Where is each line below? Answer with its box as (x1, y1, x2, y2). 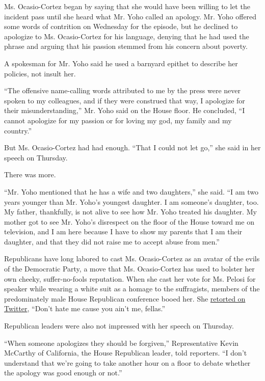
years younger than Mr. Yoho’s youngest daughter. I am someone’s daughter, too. (4, 196, 259, 207)
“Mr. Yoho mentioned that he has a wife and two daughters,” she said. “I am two (4, 186, 258, 197)
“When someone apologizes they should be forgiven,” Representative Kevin (4, 337, 238, 348)
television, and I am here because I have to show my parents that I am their (4, 226, 243, 237)
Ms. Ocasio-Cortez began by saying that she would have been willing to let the (4, 1, 250, 11)
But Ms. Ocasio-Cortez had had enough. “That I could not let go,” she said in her (4, 142, 261, 153)
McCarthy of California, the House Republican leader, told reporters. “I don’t (4, 347, 247, 358)
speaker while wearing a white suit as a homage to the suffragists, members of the (4, 283, 260, 294)
